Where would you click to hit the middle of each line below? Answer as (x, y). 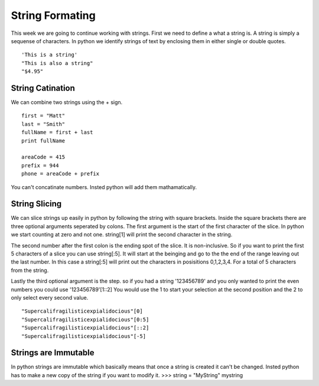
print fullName (43, 141)
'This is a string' (50, 55)
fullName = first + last (57, 132)
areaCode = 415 (43, 157)
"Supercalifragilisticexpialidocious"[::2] (85, 328)
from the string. (30, 270)
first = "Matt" (43, 116)
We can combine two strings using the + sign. (67, 102)
